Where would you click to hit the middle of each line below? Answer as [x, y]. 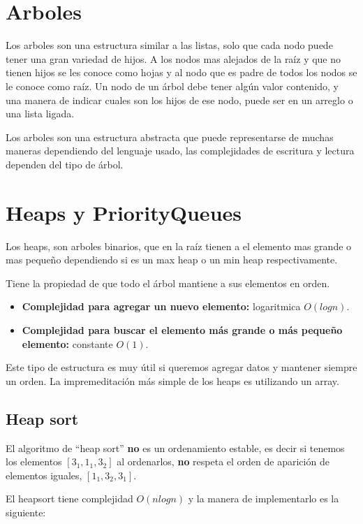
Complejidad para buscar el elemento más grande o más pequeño [182, 329]
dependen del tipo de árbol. [65, 164]
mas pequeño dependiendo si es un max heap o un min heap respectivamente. [172, 260]
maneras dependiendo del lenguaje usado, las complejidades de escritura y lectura [180, 151]
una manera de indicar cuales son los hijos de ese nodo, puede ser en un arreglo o [179, 100]
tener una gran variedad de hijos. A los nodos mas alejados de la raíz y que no [173, 58]
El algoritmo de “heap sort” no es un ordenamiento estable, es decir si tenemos [175, 447]
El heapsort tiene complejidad [69, 498]
